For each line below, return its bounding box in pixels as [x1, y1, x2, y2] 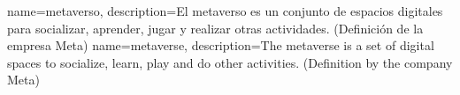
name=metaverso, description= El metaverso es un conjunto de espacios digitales [7, 2, 443, 19]
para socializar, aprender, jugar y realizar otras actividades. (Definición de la [7, 18, 424, 37]
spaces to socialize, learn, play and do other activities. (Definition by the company [7, 53, 453, 71]
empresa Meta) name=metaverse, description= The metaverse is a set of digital [7, 36, 434, 55]
